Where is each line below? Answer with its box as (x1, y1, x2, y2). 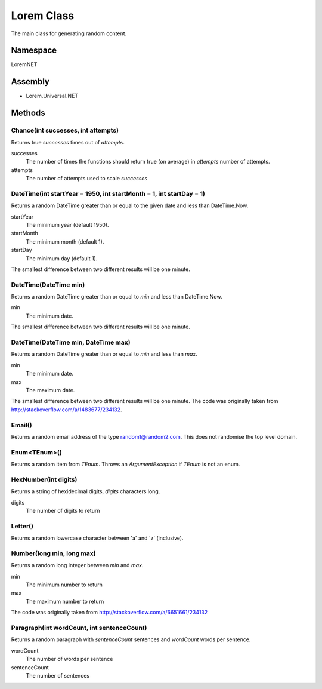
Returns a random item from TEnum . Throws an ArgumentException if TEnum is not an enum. (11, 460, 240, 468)
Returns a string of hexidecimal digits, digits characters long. (11, 488, 160, 495)
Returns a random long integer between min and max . (11, 562, 144, 569)
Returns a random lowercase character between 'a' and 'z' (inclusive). (11, 534, 184, 542)
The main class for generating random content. (11, 30, 127, 37)
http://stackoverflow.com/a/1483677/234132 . (11, 406, 122, 413)
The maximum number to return (26, 598, 104, 605)
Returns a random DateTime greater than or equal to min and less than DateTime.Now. (11, 293, 222, 300)
